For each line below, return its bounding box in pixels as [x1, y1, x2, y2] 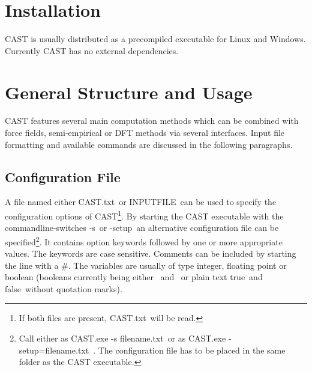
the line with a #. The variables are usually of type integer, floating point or [5, 259, 287, 271]
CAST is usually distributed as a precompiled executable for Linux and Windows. [5, 32, 306, 45]
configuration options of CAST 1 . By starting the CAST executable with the [5, 208, 284, 222]
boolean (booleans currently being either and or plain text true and [5, 271, 263, 283]
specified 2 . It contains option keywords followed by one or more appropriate [5, 233, 283, 248]
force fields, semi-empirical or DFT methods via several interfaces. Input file [5, 126, 285, 139]
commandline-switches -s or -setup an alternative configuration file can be [5, 221, 279, 234]
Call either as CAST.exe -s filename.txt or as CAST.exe [19, 332, 226, 345]
